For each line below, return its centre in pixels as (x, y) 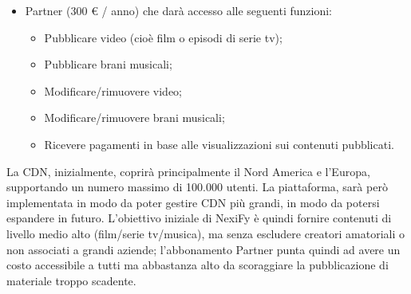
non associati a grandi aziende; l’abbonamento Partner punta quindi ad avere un (204, 249)
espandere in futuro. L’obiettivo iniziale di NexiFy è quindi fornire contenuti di (199, 218)
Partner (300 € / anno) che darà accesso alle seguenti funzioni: (178, 10)
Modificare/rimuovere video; (113, 90)
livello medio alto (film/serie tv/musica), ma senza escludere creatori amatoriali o (205, 233)
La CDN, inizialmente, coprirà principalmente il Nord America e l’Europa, (188, 171)
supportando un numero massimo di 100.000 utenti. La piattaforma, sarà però (197, 187)
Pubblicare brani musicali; (108, 64)
